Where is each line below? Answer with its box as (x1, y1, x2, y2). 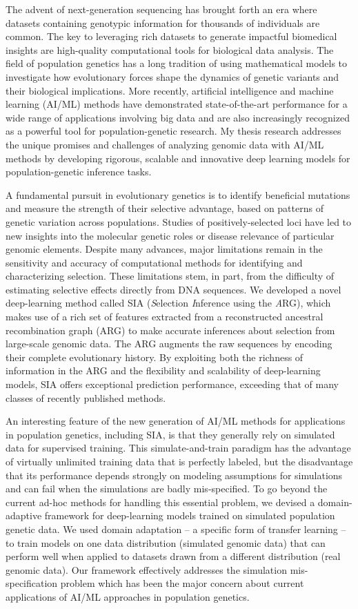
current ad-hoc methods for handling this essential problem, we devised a (6, 494, 315, 509)
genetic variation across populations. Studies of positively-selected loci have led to (6, 214, 352, 229)
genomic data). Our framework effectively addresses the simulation (6, 562, 287, 577)
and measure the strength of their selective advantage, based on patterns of (6, 201, 324, 215)
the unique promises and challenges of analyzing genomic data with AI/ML (6, 137, 324, 151)
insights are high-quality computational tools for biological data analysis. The (6, 42, 334, 57)
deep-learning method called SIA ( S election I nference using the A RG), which (6, 296, 331, 310)
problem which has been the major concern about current (60, 576, 304, 590)
